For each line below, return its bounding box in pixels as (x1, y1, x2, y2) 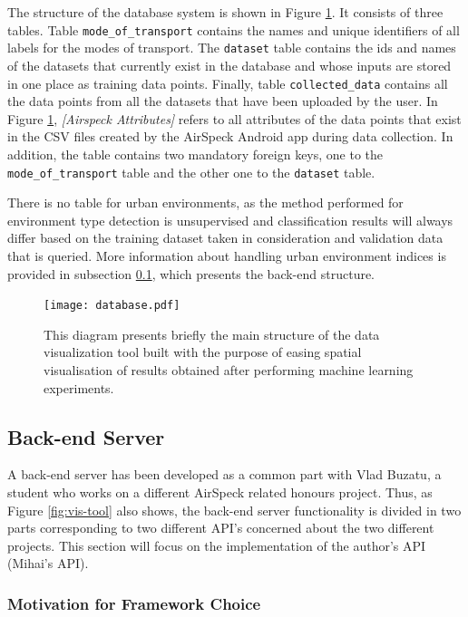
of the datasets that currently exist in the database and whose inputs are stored (7, 55, 452, 74)
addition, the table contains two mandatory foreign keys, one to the (7, 144, 384, 163)
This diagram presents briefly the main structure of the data (44, 324, 380, 343)
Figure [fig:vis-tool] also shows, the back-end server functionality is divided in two (7, 500, 462, 519)
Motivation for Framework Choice (7, 592, 261, 614)
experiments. (44, 378, 114, 397)
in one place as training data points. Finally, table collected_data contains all (7, 73, 448, 92)
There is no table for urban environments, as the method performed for (7, 193, 404, 212)
